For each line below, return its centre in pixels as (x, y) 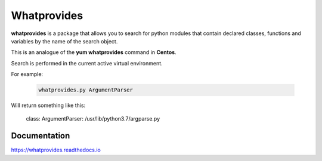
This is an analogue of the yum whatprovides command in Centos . (94, 52)
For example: (27, 74)
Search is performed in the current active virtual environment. (87, 63)
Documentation (41, 136)
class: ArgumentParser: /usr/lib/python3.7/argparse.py (93, 119)
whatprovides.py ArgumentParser (86, 90)
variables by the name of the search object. (64, 41)
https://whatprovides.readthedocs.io (56, 150)
